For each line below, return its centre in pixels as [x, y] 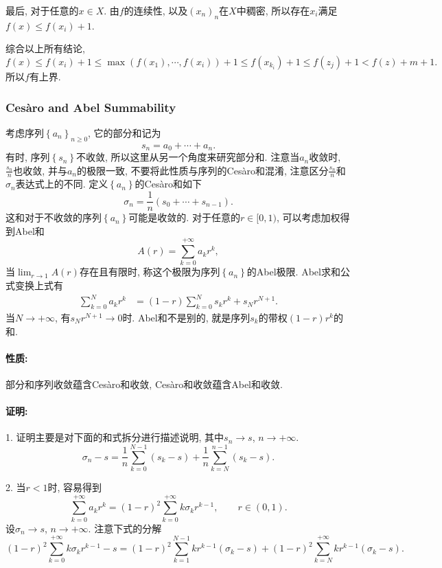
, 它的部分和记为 [125, 132]
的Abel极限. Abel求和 [293, 272]
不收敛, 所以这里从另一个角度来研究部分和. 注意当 [188, 157]
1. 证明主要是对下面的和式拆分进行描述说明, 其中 [115, 437]
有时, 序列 [28, 157]
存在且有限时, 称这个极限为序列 [150, 272]
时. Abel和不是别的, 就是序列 [186, 317]
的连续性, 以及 [156, 10]
